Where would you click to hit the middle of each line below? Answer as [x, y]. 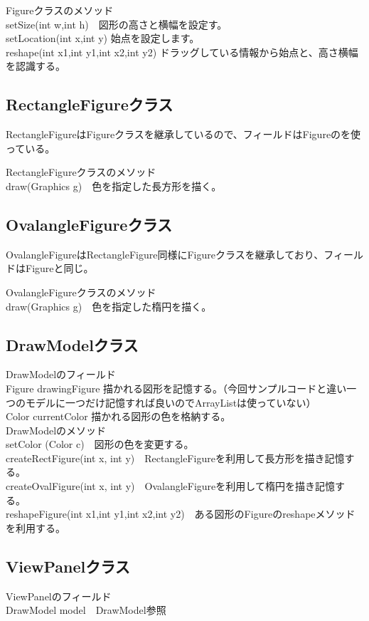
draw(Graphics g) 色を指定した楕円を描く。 [109, 306]
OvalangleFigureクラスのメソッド [81, 292]
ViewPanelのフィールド [59, 596]
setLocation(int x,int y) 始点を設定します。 [103, 38]
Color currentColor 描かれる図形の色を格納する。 [118, 416]
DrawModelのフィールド [61, 374]
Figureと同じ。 [59, 268]
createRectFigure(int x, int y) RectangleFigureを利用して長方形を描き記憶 [175, 458]
